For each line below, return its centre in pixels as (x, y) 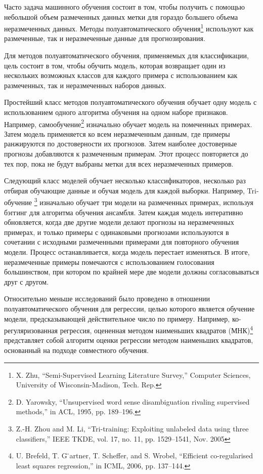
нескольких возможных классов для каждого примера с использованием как (121, 75)
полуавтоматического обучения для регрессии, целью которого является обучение (129, 308)
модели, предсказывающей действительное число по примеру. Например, (117, 318)
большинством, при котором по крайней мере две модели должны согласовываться (132, 272)
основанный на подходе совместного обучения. (76, 350)
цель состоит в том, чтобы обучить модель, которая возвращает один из (115, 65)
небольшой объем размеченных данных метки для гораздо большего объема (121, 16)
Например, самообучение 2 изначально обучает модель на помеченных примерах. (128, 123)
